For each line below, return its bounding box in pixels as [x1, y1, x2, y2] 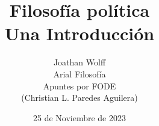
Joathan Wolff [53, 56, 106, 68]
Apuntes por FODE [43, 79, 116, 92]
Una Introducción [4, 21, 155, 46]
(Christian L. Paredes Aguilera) [21, 91, 138, 104]
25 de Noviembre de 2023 [33, 111, 126, 124]
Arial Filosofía [53, 67, 106, 80]
